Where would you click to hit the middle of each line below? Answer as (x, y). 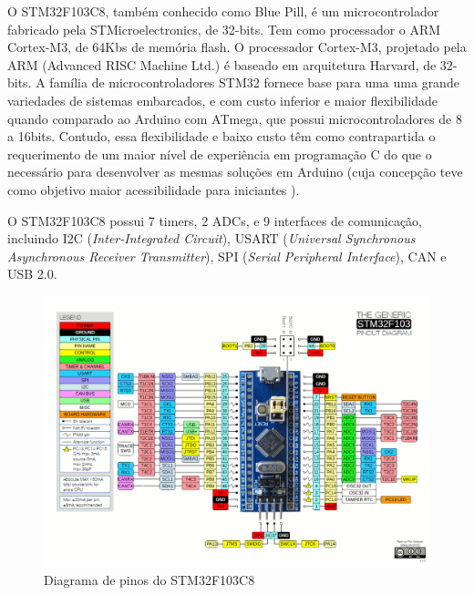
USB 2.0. (32, 274)
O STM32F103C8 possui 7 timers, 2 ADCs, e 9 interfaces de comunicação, (215, 220)
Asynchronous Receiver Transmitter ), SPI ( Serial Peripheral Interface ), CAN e (227, 256)
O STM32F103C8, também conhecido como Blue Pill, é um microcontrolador (223, 11)
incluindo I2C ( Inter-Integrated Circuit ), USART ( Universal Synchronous (211, 238)
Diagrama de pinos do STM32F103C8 (149, 579)
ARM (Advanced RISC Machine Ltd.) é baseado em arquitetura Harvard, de (222, 64)
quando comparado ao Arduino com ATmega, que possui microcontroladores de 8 (235, 118)
